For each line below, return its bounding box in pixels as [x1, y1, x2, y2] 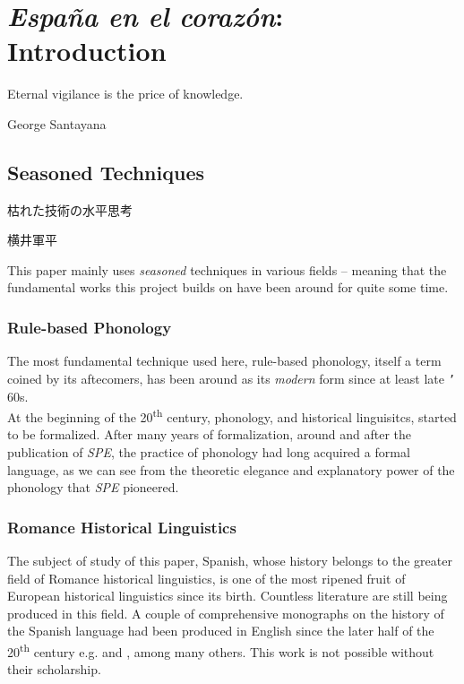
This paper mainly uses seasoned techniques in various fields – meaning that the [7, 260, 447, 279]
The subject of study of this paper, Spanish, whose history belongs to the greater [7, 550, 452, 569]
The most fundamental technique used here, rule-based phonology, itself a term [7, 351, 442, 370]
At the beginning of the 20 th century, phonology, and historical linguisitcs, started [7, 405, 457, 426]
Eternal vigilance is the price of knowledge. [7, 84, 244, 103]
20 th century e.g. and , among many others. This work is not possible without [7, 639, 434, 661]
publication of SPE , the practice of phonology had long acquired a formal [7, 442, 410, 461]
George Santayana [7, 114, 107, 133]
